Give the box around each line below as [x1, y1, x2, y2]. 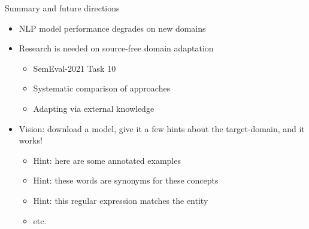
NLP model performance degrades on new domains [19, 22, 206, 34]
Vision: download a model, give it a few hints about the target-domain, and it [19, 122, 305, 135]
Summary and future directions [5, 2, 120, 14]
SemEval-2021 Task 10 [33, 62, 116, 74]
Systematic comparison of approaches [33, 82, 171, 94]
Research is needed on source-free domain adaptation [19, 42, 214, 54]
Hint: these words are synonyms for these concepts [33, 174, 219, 187]
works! [19, 134, 43, 146]
